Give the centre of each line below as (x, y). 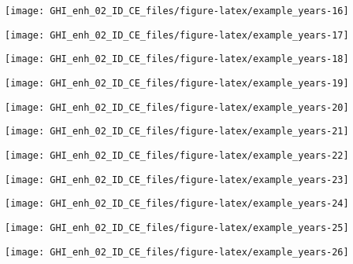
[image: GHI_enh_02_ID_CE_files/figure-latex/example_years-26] (177, 252)
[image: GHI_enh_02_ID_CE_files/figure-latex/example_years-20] (177, 107)
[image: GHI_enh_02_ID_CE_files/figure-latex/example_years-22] (177, 155)
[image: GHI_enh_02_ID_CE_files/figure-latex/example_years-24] (177, 204)
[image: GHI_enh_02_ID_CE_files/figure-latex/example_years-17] (177, 35)
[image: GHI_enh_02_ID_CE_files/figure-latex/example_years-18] (177, 59)
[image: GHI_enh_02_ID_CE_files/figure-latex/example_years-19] (177, 83)
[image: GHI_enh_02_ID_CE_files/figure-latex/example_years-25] (177, 227)
